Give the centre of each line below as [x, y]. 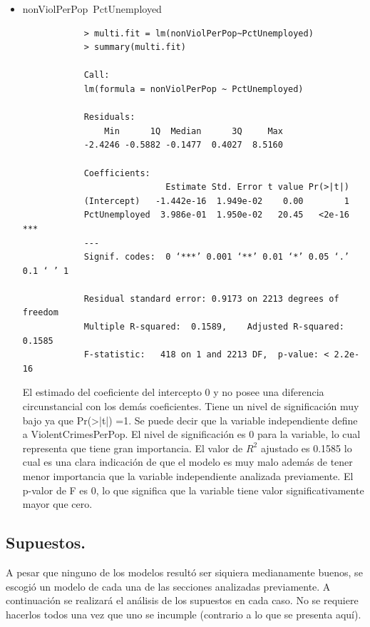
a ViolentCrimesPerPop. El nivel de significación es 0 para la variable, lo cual [191, 434]
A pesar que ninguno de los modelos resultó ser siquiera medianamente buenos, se [184, 572]
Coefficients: [117, 173]
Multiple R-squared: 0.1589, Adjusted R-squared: [214, 327]
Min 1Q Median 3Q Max [194, 131]
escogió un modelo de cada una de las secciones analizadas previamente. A [168, 586]
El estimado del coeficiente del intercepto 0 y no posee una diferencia [173, 392]
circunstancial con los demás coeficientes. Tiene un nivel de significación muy [191, 406]
